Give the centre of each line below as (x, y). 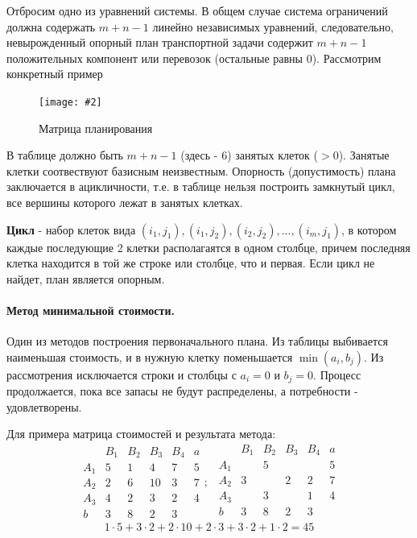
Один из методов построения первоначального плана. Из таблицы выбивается (197, 341)
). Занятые (364, 155)
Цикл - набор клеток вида (71, 229)
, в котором (369, 229)
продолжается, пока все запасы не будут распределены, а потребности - (182, 391)
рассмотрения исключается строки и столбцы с (122, 374)
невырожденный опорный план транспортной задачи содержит (160, 42)
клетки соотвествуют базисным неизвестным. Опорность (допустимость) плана (201, 170)
